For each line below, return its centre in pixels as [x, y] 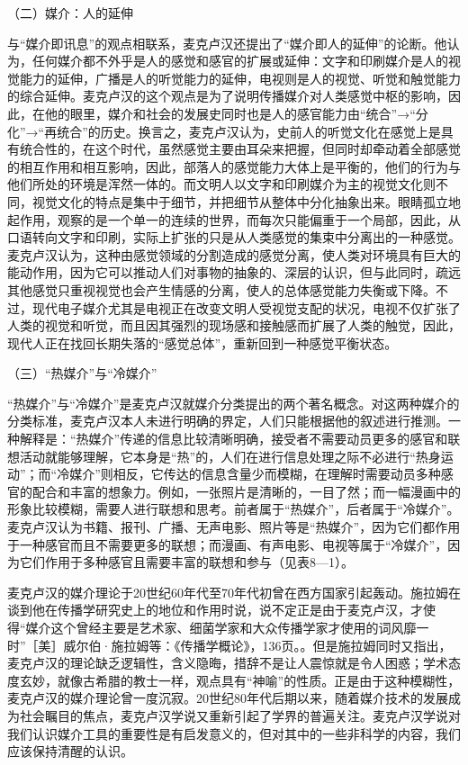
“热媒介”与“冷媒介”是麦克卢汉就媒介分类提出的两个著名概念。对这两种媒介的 [234, 403]
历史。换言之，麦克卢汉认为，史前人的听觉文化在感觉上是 [270, 131]
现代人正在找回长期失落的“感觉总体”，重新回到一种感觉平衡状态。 [202, 342]
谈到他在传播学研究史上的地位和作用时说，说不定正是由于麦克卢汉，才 [215, 610]
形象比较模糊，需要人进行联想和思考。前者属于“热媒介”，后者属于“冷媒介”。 [234, 509]
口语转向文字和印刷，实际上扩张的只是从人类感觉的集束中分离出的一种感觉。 [234, 237]
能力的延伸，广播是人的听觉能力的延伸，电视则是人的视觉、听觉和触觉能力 [240, 78]
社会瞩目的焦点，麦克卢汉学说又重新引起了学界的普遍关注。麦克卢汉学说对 [240, 715]
